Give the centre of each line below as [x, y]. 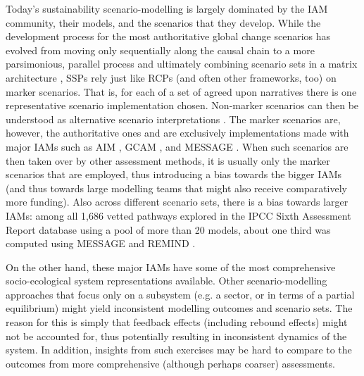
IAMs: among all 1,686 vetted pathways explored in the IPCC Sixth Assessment [178, 215]
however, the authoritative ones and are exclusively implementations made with [177, 133]
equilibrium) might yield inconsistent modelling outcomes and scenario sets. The [179, 308]
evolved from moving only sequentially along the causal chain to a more [160, 50]
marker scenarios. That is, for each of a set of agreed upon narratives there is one [181, 91]
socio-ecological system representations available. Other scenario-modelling [167, 281]
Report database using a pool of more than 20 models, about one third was [168, 229]
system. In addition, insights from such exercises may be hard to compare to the [179, 350]
